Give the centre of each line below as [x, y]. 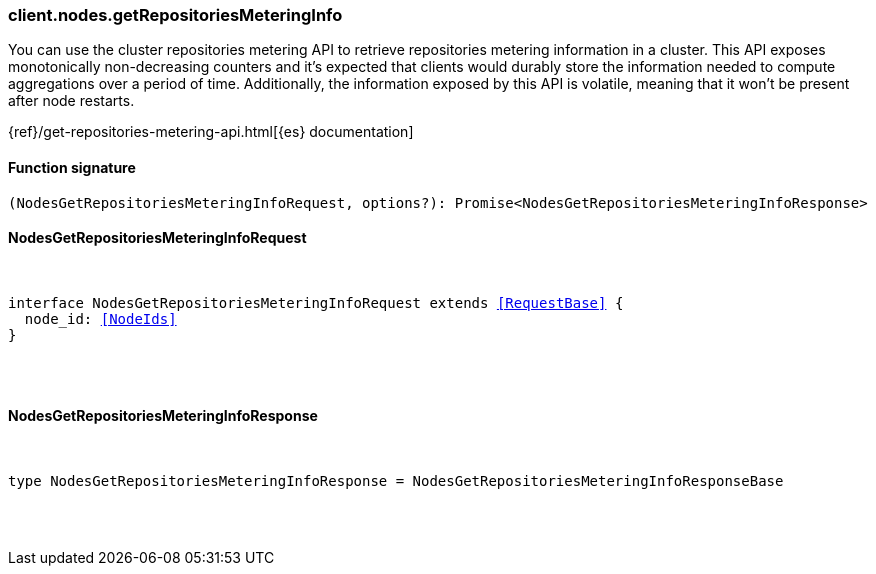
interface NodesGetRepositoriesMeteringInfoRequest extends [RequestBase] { [316, 302]
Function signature [72, 167]
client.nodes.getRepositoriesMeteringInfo [175, 15]
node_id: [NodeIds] [100, 318]
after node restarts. [71, 101]
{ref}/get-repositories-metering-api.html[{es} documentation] [211, 132]
